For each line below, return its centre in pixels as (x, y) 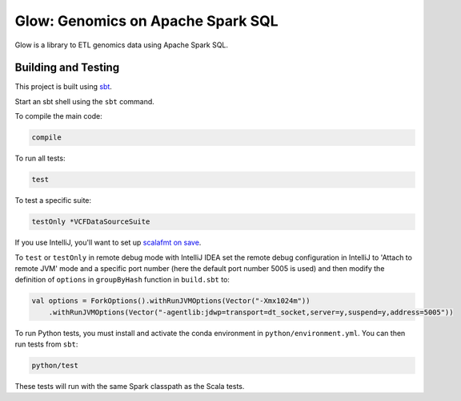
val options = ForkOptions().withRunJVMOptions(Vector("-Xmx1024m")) (171, 301)
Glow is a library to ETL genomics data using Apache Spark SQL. (121, 45)
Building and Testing (67, 68)
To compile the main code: (59, 116)
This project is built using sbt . (63, 87)
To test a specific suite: (53, 200)
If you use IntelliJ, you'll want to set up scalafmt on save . (108, 243)
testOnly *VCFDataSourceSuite (91, 222)
